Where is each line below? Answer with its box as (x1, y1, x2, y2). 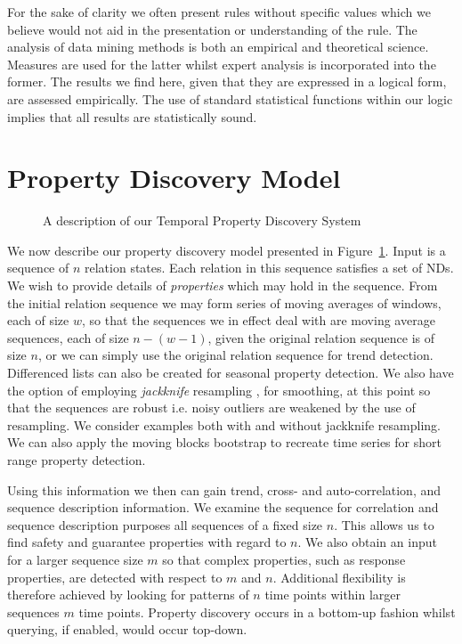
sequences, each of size (7, 328, 129, 346)
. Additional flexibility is (272, 567, 406, 586)
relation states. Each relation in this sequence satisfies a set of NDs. (85, 258, 454, 277)
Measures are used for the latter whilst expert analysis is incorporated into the (7, 54, 436, 73)
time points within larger (264, 585, 401, 604)
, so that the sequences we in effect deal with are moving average (81, 311, 435, 330)
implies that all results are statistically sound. (7, 107, 257, 126)
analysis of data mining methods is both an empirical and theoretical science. (7, 37, 429, 56)
